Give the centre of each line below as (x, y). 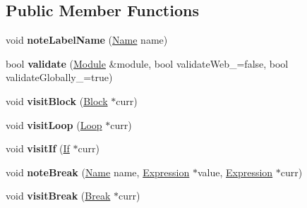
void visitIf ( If (38, 148)
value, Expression (235, 172)
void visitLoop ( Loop (54, 124)
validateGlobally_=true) (59, 77)
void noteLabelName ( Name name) (87, 40)
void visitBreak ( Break (58, 196)
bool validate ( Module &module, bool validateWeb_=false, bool (147, 63)
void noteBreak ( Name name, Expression (98, 172)
